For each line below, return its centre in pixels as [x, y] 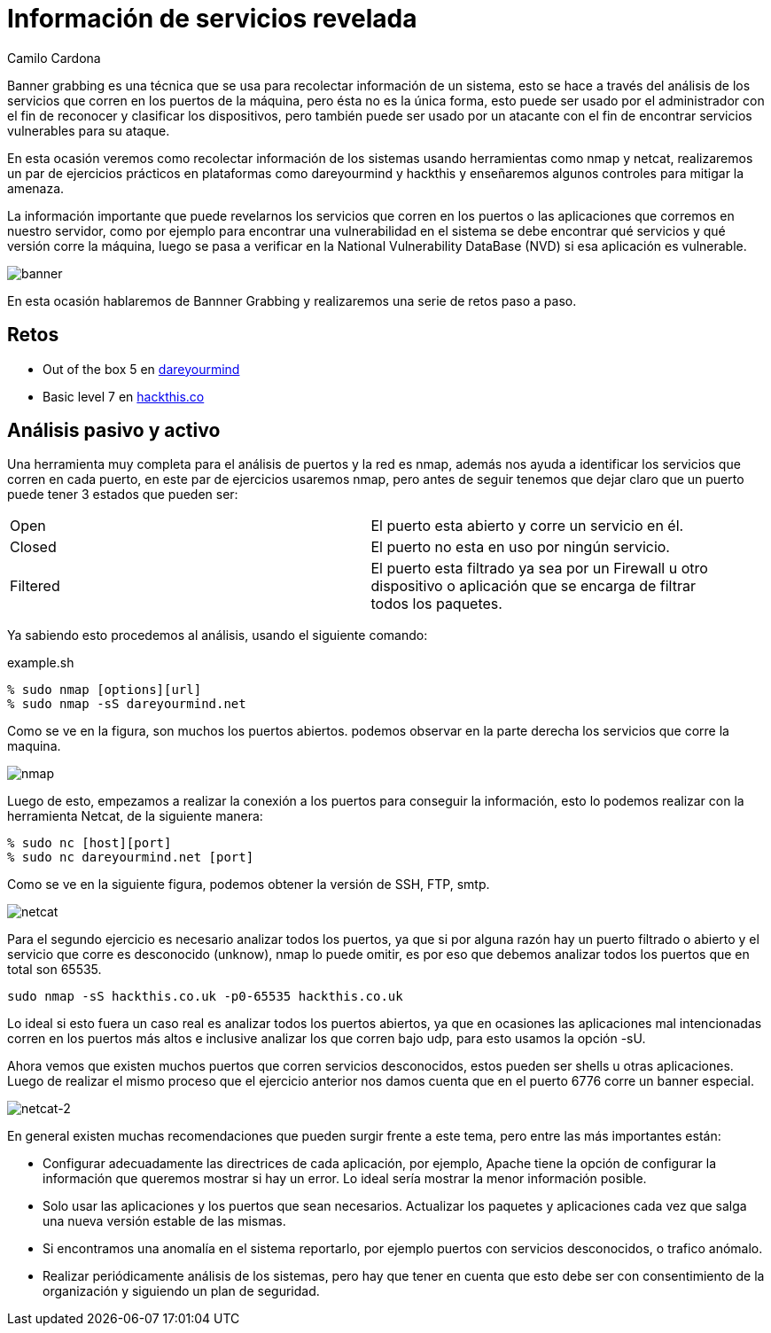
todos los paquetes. [436, 604]
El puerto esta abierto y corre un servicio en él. [527, 526]
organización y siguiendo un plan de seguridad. [181, 1291]
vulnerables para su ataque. [89, 130]
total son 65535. [55, 970]
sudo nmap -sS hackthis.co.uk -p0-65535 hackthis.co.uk [205, 997]
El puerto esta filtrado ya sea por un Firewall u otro [539, 569]
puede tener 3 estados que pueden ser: [123, 495]
